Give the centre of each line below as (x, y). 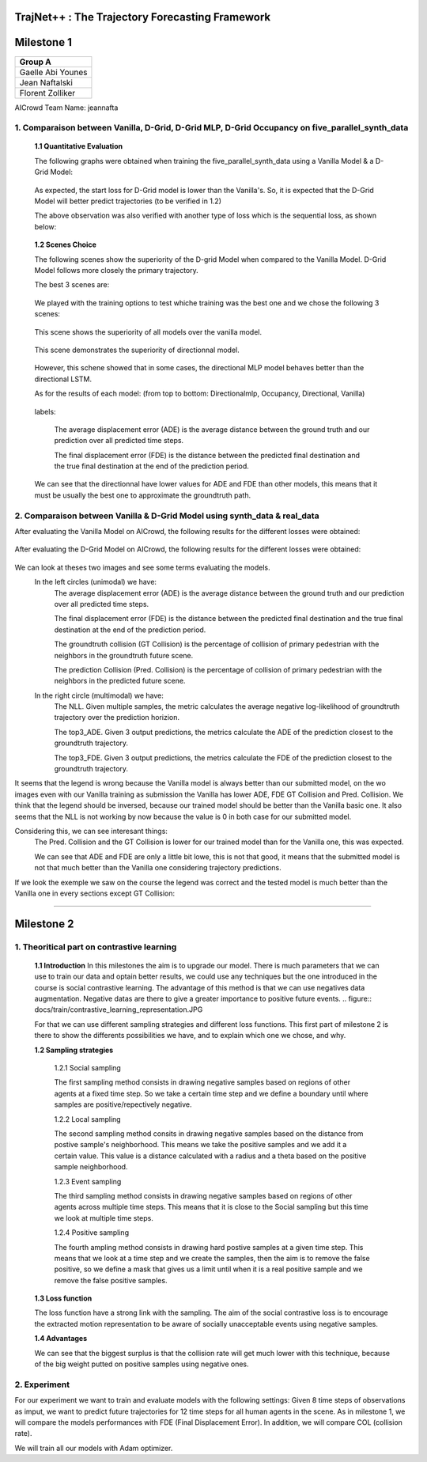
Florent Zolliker (47, 93)
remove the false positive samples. (111, 1280)
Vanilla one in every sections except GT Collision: (95, 893)
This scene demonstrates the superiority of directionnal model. (137, 350)
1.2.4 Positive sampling (92, 1233)
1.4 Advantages (61, 1339)
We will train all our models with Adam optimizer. (94, 1448)
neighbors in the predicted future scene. (120, 681)
